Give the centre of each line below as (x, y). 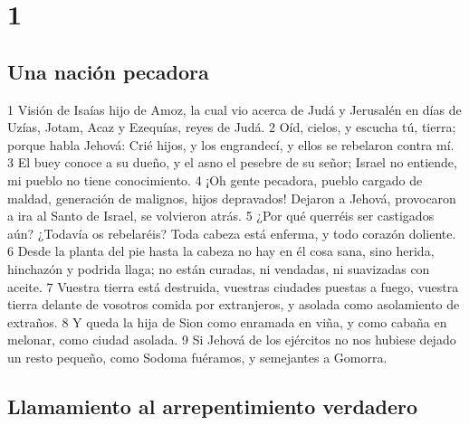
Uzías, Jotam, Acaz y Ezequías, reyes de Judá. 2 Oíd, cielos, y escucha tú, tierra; (232, 127)
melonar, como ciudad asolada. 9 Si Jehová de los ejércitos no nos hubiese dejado (232, 340)
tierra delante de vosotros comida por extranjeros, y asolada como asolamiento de (234, 304)
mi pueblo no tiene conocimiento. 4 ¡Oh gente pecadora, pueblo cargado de (215, 179)
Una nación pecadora (108, 71)
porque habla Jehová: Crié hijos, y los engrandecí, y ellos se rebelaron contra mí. (231, 144)
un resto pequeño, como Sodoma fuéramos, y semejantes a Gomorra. (197, 357)
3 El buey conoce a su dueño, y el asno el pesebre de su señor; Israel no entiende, (232, 162)
